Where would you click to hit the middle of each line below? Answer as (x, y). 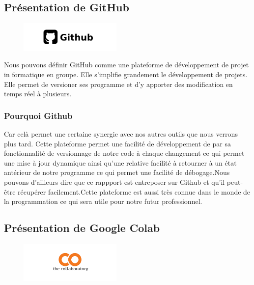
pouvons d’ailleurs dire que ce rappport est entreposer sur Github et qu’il (114, 182)
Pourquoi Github (38, 115)
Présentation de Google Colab (82, 228)
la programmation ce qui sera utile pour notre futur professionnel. (103, 201)
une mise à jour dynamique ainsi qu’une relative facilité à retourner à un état (120, 162)
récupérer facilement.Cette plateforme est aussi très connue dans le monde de (134, 191)
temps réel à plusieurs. (38, 94)
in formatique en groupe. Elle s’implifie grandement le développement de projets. (126, 74)
